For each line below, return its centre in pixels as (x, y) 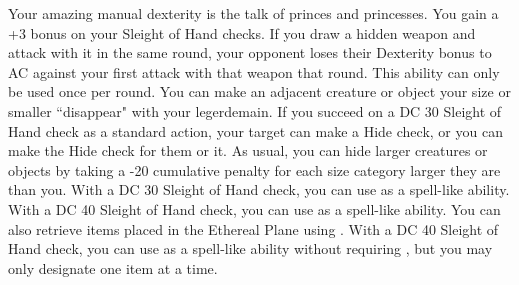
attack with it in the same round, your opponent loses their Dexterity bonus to (250, 52)
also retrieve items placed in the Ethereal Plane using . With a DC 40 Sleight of (253, 228)
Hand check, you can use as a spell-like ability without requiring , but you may (250, 248)
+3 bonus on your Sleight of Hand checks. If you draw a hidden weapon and (242, 32)
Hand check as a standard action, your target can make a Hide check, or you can (255, 130)
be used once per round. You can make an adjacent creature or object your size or (259, 91)
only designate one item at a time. (113, 267)
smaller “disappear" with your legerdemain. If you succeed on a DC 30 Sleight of (255, 110)
